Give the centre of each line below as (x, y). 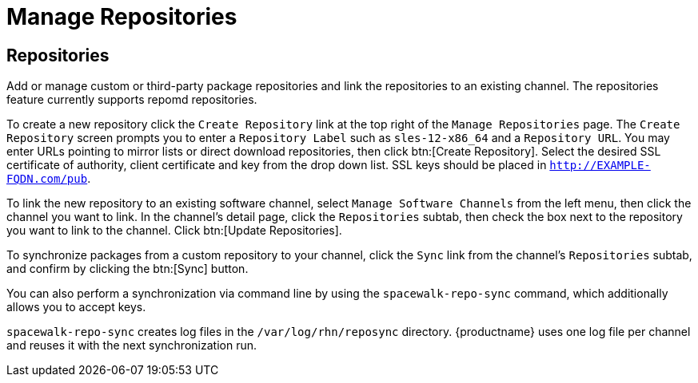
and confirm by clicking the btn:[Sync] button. (128, 269)
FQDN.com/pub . (49, 179)
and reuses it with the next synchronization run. (132, 345)
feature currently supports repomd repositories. (132, 100)
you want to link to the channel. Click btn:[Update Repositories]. (174, 231)
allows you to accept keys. (76, 307)
